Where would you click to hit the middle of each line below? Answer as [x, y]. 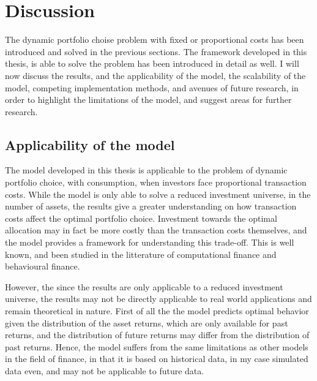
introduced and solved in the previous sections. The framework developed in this [156, 51]
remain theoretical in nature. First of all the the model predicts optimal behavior [157, 311]
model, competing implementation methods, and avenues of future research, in [152, 87]
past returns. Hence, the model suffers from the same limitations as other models [157, 346]
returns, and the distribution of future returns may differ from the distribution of [157, 335]
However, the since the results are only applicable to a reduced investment [144, 286]
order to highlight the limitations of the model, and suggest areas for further [148, 100]
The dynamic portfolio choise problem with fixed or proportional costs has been [155, 40]
